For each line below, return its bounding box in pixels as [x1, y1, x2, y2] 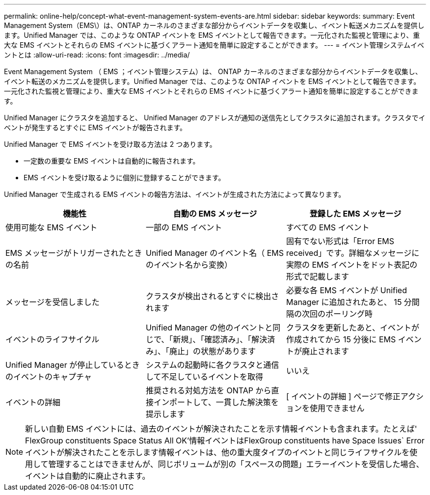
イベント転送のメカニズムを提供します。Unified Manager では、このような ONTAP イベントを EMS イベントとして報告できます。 [4, 77, 421, 85]
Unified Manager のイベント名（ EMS [145, 248, 284, 258]
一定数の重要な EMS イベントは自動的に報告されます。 [24, 157, 200, 165]
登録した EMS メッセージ [309, 209, 402, 219]
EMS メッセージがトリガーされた [5, 248, 127, 258]
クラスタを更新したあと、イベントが [286, 323, 420, 332]
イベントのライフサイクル [5, 334, 100, 344]
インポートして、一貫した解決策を [153, 397, 279, 407]
